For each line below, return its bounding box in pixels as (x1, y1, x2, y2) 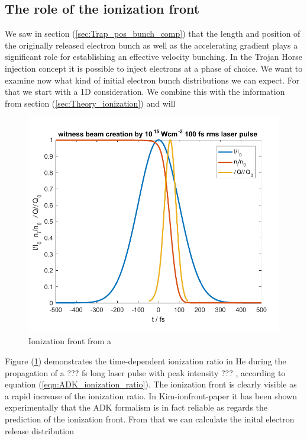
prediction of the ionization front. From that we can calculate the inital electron (5, 413, 295, 425)
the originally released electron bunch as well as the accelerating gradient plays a (5, 39, 298, 51)
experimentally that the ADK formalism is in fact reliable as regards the (5, 401, 268, 414)
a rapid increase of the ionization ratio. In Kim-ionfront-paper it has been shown (5, 389, 297, 402)
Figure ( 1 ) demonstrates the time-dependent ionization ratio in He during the (5, 355, 286, 367)
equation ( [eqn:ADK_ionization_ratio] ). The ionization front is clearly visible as (5, 378, 297, 390)
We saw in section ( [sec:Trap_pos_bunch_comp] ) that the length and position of (5, 27, 300, 40)
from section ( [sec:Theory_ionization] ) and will (5, 97, 176, 109)
